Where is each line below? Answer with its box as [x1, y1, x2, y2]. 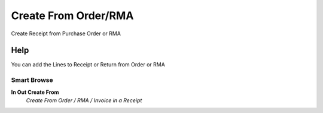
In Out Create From [11, 88, 59, 96]
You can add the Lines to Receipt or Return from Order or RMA [11, 61, 166, 68]
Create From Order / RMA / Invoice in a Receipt [26, 96, 142, 104]
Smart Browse [11, 76, 53, 84]
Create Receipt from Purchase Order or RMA [11, 30, 121, 37]
